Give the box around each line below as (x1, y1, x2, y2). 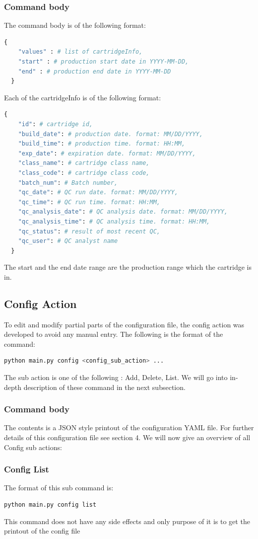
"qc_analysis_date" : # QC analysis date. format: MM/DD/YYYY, (18, 208, 228, 216)
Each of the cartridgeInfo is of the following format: (4, 92, 161, 102)
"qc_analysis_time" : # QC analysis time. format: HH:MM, (18, 218, 210, 225)
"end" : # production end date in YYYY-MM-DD (18, 68, 171, 75)
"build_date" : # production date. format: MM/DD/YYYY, (18, 130, 203, 138)
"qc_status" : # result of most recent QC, (18, 228, 161, 235)
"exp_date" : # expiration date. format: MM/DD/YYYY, (18, 150, 196, 157)
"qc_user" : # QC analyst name (18, 237, 118, 245)
